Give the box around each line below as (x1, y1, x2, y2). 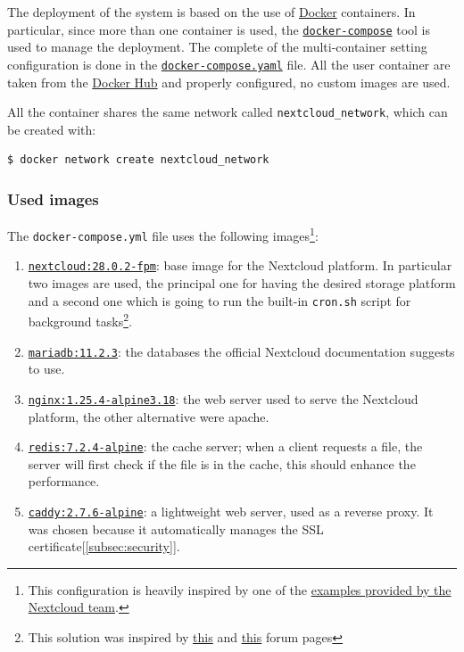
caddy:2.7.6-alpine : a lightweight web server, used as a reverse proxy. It (28, 501, 434, 520)
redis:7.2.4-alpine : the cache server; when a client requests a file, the (28, 437, 423, 456)
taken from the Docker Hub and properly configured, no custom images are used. (7, 72, 451, 91)
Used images (7, 187, 99, 210)
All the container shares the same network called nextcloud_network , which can (7, 103, 448, 121)
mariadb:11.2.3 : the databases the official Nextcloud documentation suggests (28, 342, 455, 360)
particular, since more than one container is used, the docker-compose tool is (7, 20, 431, 38)
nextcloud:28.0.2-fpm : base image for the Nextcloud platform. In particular (28, 256, 452, 275)
